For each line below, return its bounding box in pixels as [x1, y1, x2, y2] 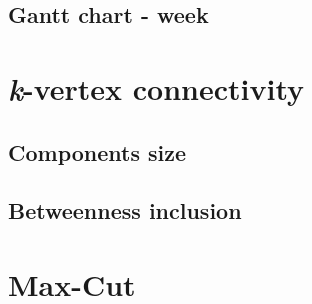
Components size [8, 136, 187, 167]
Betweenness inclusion [8, 195, 242, 226]
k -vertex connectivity [8, 67, 304, 109]
